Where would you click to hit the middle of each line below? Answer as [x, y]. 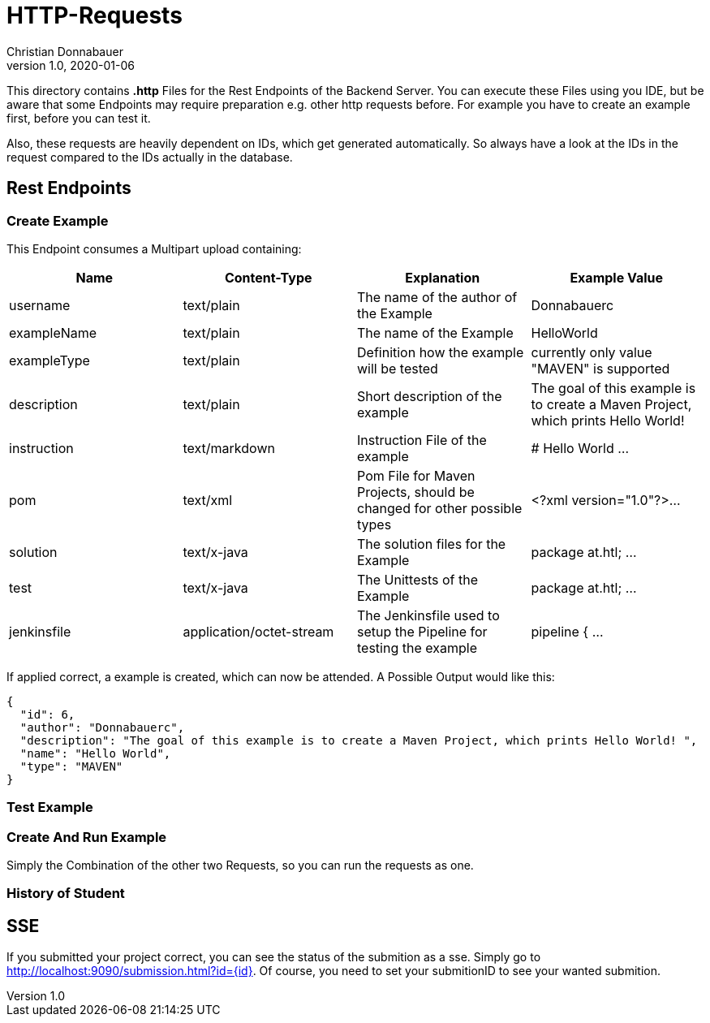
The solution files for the [432, 544]
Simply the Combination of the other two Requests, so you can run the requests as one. [240, 865]
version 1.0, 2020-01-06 [71, 65]
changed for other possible [440, 508]
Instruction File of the [422, 440]
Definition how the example [441, 352]
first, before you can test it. [79, 118]
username [40, 305]
